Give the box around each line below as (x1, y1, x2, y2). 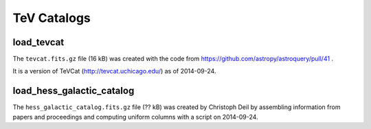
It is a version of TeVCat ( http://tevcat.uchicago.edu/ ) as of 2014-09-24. (12, 67, 216, 75)
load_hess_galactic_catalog (12, 85, 135, 97)
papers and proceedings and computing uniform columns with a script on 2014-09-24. (12, 113, 258, 121)
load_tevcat (12, 36, 65, 48)
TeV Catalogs (12, 10, 91, 25)
